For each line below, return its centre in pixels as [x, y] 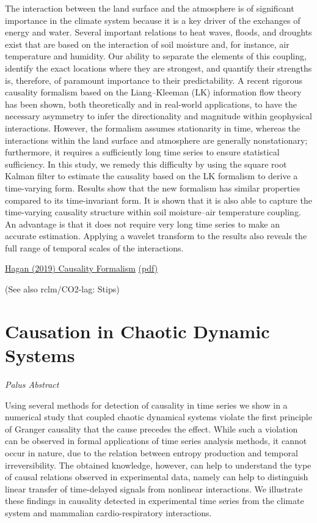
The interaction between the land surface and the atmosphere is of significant [150, 8]
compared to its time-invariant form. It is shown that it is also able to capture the [158, 200]
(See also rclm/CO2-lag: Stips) [62, 289]
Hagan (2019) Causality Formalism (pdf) [82, 268]
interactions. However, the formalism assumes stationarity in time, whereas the [153, 128]
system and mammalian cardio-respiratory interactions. [108, 512]
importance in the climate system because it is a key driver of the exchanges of [153, 20]
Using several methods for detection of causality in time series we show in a [146, 405]
